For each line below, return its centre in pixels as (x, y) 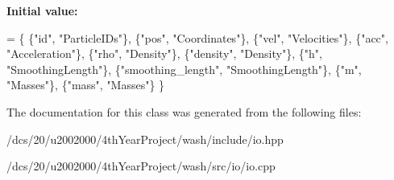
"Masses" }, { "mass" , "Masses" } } (86, 85)
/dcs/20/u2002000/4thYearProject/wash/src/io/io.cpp (141, 166)
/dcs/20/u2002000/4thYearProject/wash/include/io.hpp (145, 139)
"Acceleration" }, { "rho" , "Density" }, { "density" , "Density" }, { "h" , (164, 53)
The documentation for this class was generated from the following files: (184, 111)
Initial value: (42, 10)
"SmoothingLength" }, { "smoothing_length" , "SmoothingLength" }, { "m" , (184, 69)
